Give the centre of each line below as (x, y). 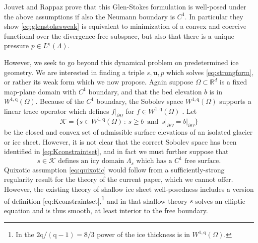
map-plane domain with (40, 91)
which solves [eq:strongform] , (210, 72)
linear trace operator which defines (57, 111)
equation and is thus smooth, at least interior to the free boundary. (106, 210)
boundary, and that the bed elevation (145, 91)
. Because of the (60, 101)
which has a (154, 161)
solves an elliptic (220, 201)
